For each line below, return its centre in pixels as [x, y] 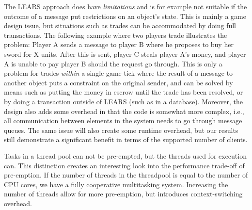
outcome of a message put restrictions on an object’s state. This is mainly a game [125, 16]
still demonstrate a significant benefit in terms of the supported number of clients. [126, 139]
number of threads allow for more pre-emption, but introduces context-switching [123, 194]
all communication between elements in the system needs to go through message [123, 121]
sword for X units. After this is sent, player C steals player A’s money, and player [125, 54]
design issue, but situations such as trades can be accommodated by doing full [120, 25]
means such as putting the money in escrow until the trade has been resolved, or [124, 92]
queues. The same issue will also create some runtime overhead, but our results [121, 130]
